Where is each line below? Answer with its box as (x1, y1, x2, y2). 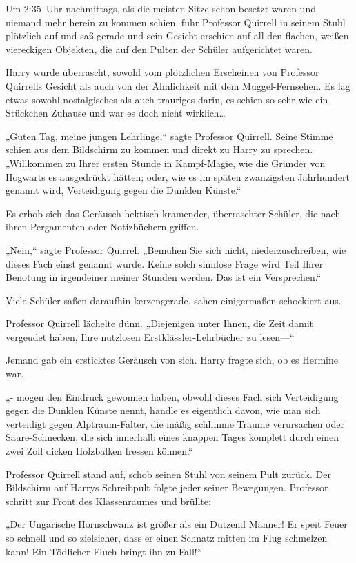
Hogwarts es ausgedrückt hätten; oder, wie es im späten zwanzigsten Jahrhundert (6, 169, 350, 184)
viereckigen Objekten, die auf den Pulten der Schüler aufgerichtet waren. (6, 41, 313, 56)
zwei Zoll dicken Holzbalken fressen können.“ (6, 444, 193, 458)
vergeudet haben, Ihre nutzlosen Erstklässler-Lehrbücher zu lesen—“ (6, 329, 295, 344)
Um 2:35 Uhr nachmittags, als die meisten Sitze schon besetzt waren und (6, 1, 316, 15)
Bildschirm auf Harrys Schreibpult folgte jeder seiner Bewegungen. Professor (6, 480, 328, 495)
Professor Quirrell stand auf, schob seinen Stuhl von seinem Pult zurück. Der (6, 466, 331, 481)
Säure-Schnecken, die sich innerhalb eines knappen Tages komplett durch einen (6, 430, 339, 444)
